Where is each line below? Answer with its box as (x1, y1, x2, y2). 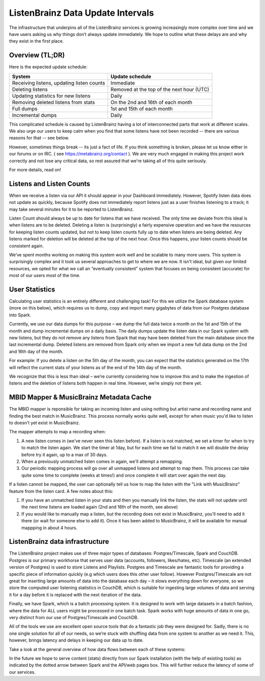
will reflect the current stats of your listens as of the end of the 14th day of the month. (9, 364, 182, 370)
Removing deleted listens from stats (12, 99, 95, 106)
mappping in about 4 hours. (21, 525, 78, 531)
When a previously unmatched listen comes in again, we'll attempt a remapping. (21, 458, 184, 464)
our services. (9, 669, 36, 675)
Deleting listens (12, 86, 48, 93)
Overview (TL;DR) (9, 51, 65, 59)
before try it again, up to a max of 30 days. (21, 452, 108, 457)
